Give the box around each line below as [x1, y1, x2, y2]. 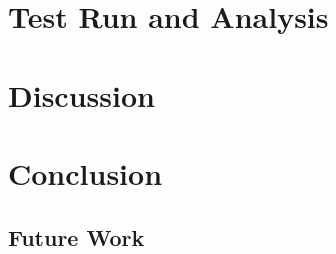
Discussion [8, 74, 155, 115]
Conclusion [8, 152, 163, 193]
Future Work [8, 221, 145, 252]
